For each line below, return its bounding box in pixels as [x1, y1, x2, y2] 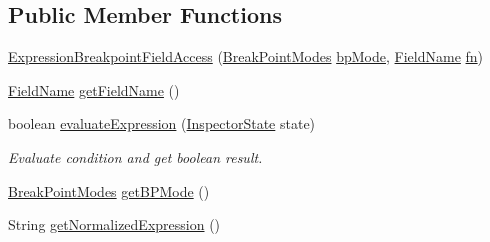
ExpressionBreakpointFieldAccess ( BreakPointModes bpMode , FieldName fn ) [8, 46, 484, 67]
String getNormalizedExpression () [8, 214, 221, 235]
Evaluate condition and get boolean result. [8, 146, 263, 167]
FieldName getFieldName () [8, 79, 180, 100]
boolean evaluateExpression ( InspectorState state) [8, 113, 316, 134]
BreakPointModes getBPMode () [8, 180, 210, 201]
